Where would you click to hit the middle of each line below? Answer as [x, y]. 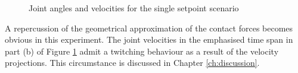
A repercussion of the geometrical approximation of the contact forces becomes [149, 28]
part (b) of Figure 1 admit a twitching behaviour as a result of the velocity [142, 51]
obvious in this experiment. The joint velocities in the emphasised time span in [149, 39]
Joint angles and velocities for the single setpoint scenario [134, 8]
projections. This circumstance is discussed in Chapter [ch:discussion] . [132, 63]
